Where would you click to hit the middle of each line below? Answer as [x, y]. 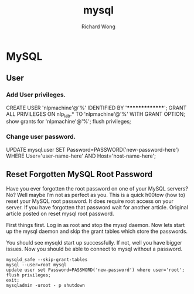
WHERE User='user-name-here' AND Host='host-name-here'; [81, 156]
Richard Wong [98, 26]
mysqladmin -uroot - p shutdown [45, 285]
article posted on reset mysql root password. [60, 213]
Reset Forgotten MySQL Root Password [79, 174]
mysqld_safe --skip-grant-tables [47, 259]
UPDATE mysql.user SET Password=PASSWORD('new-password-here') [93, 149]
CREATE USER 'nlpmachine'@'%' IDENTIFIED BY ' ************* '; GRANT [96, 108]
